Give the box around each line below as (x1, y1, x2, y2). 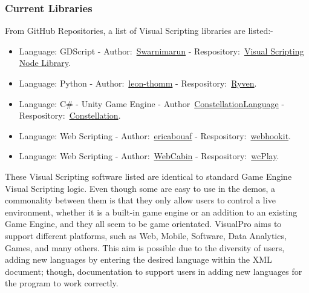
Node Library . (19, 56, 71, 69)
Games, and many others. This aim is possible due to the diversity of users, (5, 241, 285, 254)
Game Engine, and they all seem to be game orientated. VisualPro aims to (5, 217, 282, 230)
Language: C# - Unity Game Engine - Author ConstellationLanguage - (19, 97, 285, 110)
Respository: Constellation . (19, 109, 121, 122)
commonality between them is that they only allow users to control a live (5, 194, 276, 206)
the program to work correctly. (5, 277, 119, 289)
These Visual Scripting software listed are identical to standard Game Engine (5, 170, 292, 182)
